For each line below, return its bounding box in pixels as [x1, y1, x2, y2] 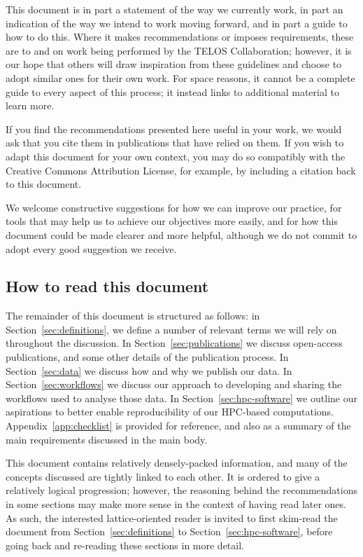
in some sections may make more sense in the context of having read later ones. [6, 497, 346, 511]
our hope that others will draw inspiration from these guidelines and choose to [6, 57, 342, 71]
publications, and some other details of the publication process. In [6, 350, 289, 364]
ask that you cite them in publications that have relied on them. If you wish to [6, 135, 344, 150]
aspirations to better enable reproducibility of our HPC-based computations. [6, 404, 334, 419]
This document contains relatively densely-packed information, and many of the [6, 455, 348, 470]
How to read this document [6, 275, 209, 297]
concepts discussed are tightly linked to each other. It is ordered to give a [6, 469, 320, 483]
